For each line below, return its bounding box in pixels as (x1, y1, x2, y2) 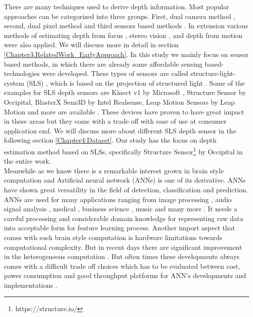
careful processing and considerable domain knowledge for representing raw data (4, 213, 243, 223)
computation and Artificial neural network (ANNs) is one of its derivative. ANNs (4, 175, 246, 185)
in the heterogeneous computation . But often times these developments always (4, 251, 240, 261)
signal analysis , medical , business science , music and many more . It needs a (4, 204, 237, 214)
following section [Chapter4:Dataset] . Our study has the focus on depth (4, 135, 217, 145)
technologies (4, 68, 40, 78)
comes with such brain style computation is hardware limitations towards (4, 232, 222, 242)
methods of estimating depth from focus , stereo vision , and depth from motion (4, 30, 243, 40)
